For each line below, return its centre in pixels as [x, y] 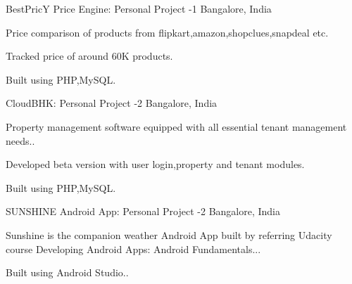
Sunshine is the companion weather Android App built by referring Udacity [169, 234]
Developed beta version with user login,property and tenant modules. [155, 164]
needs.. [20, 140]
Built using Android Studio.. [67, 272]
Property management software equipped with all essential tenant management [176, 126]
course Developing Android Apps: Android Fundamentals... [133, 248]
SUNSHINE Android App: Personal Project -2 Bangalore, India [143, 211]
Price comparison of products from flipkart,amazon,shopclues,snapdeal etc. [167, 32]
